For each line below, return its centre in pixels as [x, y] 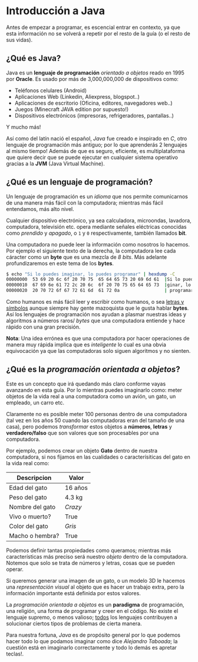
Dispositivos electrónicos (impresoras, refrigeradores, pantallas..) [94, 115]
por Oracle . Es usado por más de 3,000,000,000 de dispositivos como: [92, 79]
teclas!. [15, 654]
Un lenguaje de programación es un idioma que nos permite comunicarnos [97, 196]
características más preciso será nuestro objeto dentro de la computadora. [97, 556]
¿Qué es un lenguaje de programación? [80, 182]
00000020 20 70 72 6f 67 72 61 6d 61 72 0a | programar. [101, 291]
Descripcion [34, 478]
